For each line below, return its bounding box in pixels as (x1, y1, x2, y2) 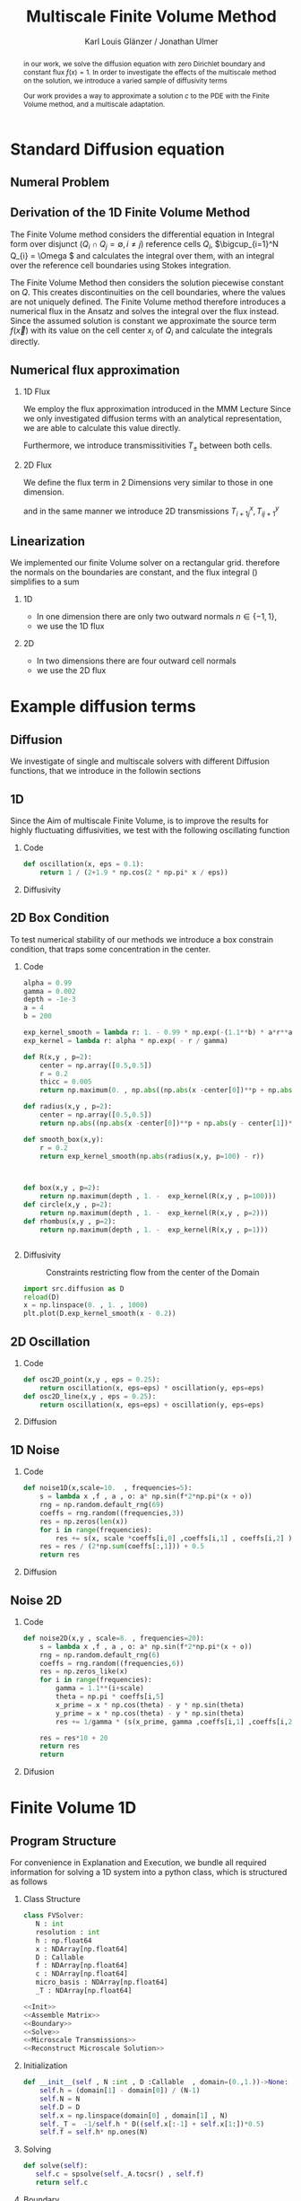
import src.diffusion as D (22, 1284, 125, 1293)
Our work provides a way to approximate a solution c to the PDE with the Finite (22, 91, 270, 101)
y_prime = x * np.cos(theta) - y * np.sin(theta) (56, 1708, 245, 1718)
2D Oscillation (10, 1334, 90, 1349)
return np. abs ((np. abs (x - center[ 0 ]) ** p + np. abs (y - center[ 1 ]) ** (39, 1118, 297, 1127)
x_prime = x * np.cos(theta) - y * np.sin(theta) (56, 1700, 245, 1709)
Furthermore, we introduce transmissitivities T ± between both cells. (22, 440, 272, 453)
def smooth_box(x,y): (22, 1135, 104, 1144)
